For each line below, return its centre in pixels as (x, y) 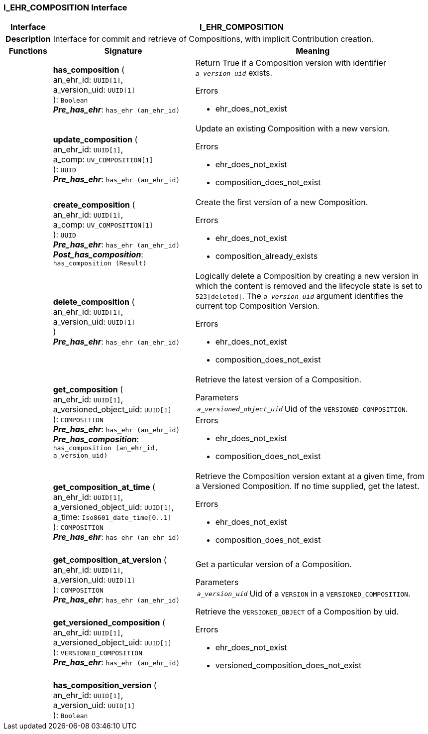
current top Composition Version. (257, 306)
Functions (28, 51)
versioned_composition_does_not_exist (288, 666)
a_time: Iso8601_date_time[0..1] (112, 517)
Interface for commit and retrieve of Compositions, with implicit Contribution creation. (213, 39)
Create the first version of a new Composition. (282, 202)
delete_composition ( (94, 302)
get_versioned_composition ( (109, 623)
